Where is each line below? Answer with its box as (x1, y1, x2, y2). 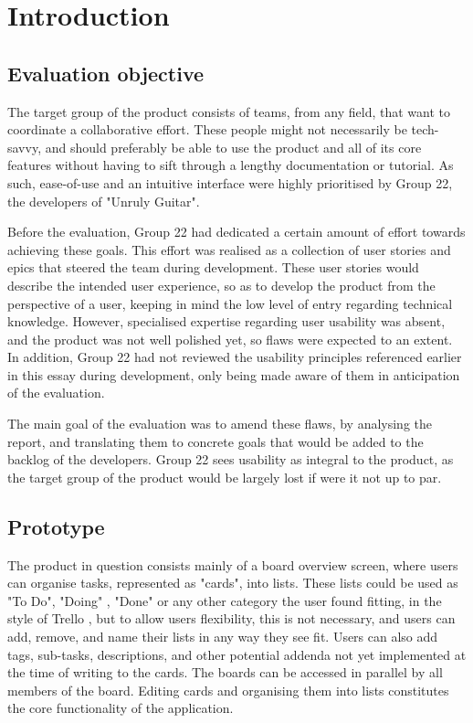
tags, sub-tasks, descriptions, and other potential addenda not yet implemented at (7, 644, 467, 664)
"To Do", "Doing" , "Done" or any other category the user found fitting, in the (7, 590, 442, 610)
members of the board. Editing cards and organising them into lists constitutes (7, 680, 449, 699)
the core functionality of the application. (7, 698, 234, 718)
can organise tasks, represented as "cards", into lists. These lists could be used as (7, 573, 458, 592)
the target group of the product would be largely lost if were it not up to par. (7, 467, 442, 486)
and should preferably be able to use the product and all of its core (45, 137, 422, 156)
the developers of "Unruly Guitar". (7, 191, 200, 210)
